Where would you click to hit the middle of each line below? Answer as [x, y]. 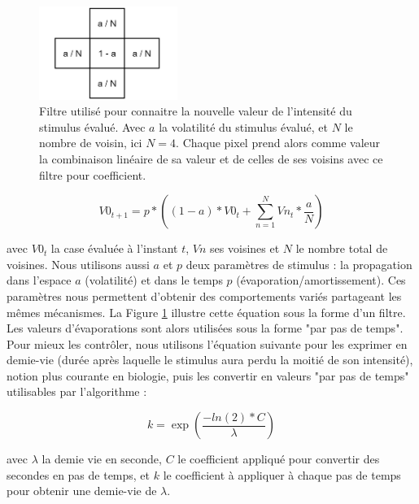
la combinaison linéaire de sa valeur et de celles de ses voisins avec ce [211, 158]
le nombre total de [342, 248]
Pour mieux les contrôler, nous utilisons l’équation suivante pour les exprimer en [207, 343]
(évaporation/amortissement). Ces [321, 280]
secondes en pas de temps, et [79, 474]
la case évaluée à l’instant [114, 248]
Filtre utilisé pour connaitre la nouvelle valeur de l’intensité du [196, 111]
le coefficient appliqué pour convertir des [279, 459]
